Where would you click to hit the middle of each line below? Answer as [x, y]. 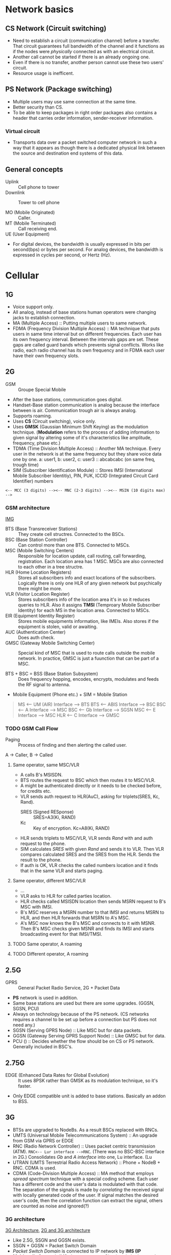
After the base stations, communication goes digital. [67, 399]
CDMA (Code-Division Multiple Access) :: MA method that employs [83, 1173]
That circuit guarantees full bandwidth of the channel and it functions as [89, 46]
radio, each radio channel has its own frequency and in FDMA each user [89, 350]
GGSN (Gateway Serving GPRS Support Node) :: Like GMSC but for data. [89, 1036]
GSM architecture [28, 508]
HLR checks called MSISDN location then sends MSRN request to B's [93, 901]
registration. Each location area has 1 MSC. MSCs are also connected [91, 561]
